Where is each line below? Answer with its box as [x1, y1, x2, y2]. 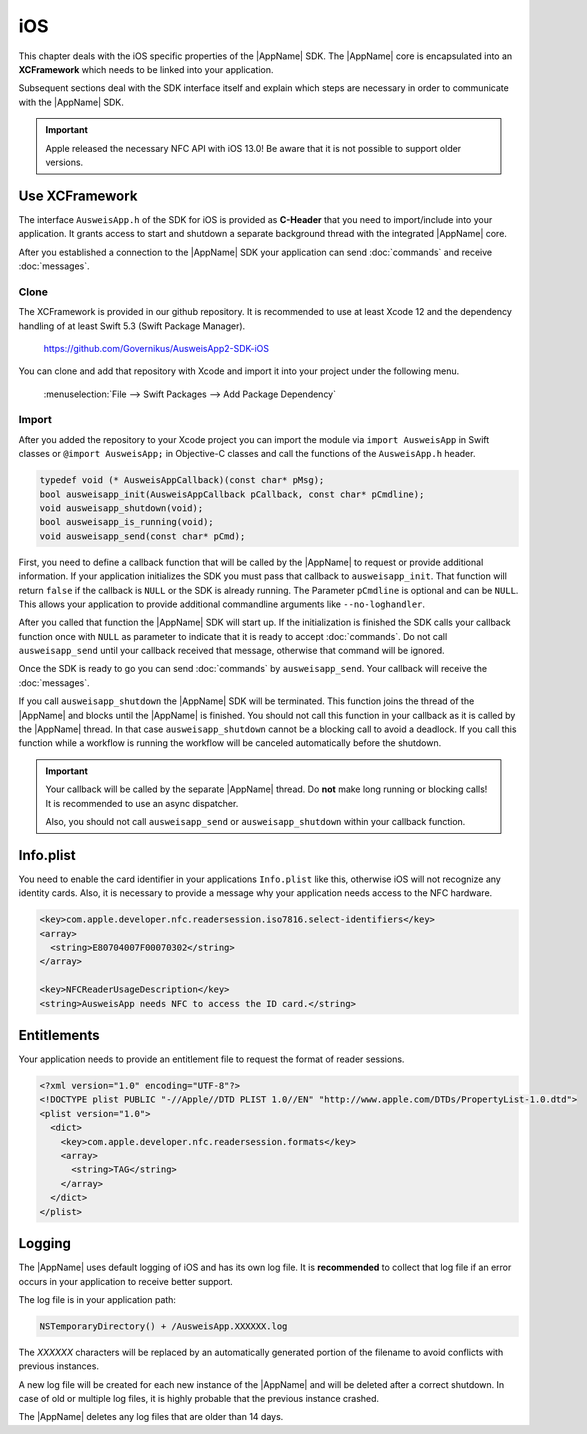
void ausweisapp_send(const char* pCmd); [39, 530, 246, 542]
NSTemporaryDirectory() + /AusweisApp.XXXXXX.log [39, 1320, 288, 1332]
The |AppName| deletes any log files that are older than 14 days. [18, 1411, 284, 1423]
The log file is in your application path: [18, 1293, 177, 1305]
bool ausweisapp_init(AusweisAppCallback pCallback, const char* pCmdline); [39, 488, 425, 500]
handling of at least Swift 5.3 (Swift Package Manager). [18, 320, 246, 332]
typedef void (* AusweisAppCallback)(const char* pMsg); [39, 475, 325, 486]
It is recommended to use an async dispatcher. [45, 797, 239, 809]
